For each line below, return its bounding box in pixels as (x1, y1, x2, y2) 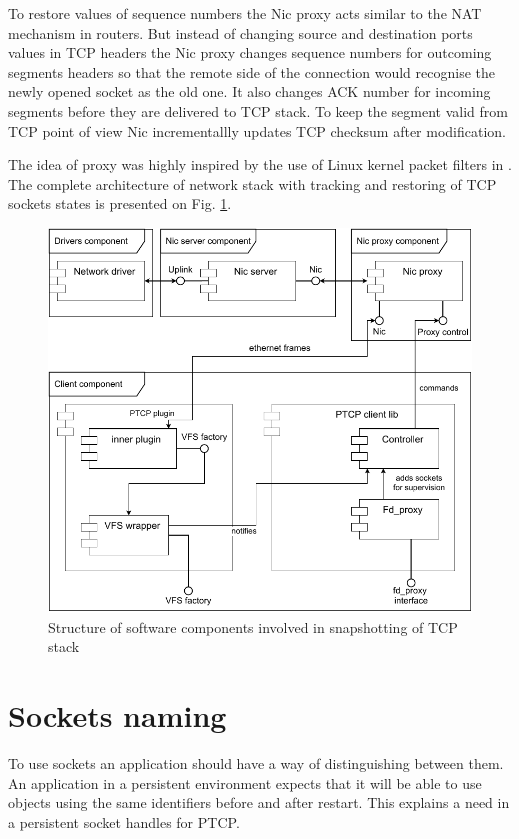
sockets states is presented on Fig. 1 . (8, 193, 232, 214)
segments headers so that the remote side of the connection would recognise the (8, 61, 496, 82)
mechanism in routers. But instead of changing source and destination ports (8, 22, 473, 43)
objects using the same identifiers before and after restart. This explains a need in (8, 792, 510, 813)
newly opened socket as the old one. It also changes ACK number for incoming (8, 81, 491, 102)
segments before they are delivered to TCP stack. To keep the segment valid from (8, 100, 508, 121)
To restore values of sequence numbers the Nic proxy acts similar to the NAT (8, 3, 482, 23)
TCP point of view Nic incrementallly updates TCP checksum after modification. (8, 120, 507, 141)
